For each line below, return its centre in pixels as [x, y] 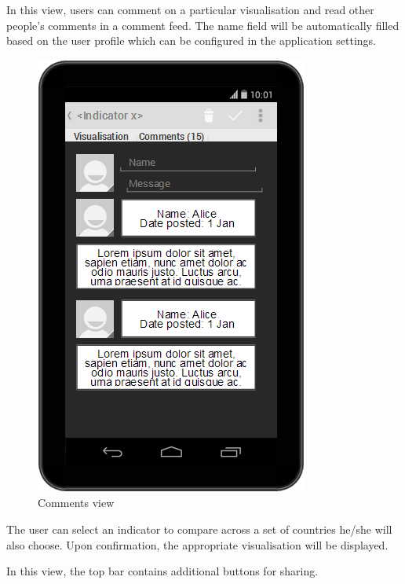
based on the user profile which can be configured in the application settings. [192, 40]
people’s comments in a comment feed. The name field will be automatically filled [203, 25]
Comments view [76, 503]
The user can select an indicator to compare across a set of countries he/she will [199, 529]
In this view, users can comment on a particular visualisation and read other [190, 9]
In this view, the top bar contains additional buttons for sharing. [162, 571]
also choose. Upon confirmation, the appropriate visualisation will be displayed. [197, 544]
